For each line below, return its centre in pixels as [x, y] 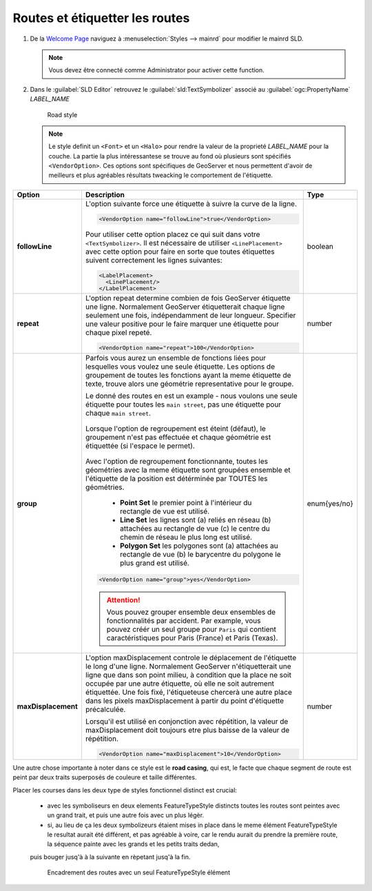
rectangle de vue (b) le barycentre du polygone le [200, 555]
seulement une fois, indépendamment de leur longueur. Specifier [190, 316]
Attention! [123, 600]
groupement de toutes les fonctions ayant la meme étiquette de [188, 376]
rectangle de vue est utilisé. [165, 511]
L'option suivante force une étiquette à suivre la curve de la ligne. [191, 203]
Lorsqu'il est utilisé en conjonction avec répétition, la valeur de [187, 721]
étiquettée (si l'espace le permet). [140, 446]
